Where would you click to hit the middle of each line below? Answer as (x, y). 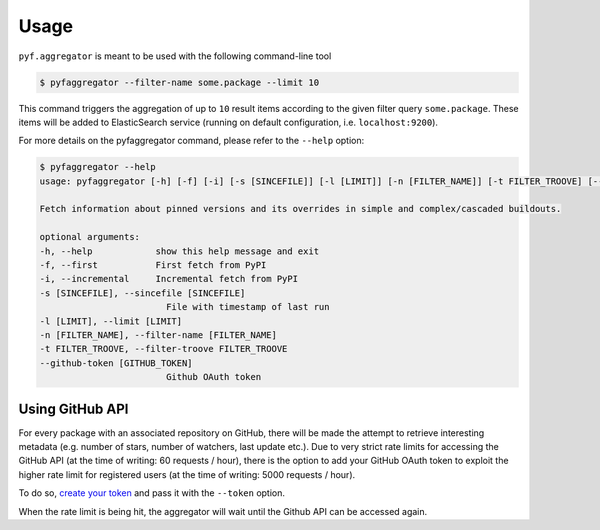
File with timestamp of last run (247, 307)
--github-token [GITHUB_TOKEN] (116, 363)
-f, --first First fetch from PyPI (153, 265)
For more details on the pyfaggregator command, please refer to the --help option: (191, 141)
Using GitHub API (73, 408)
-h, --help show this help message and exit (179, 251)
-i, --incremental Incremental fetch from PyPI (169, 279)
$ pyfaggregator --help (98, 167)
